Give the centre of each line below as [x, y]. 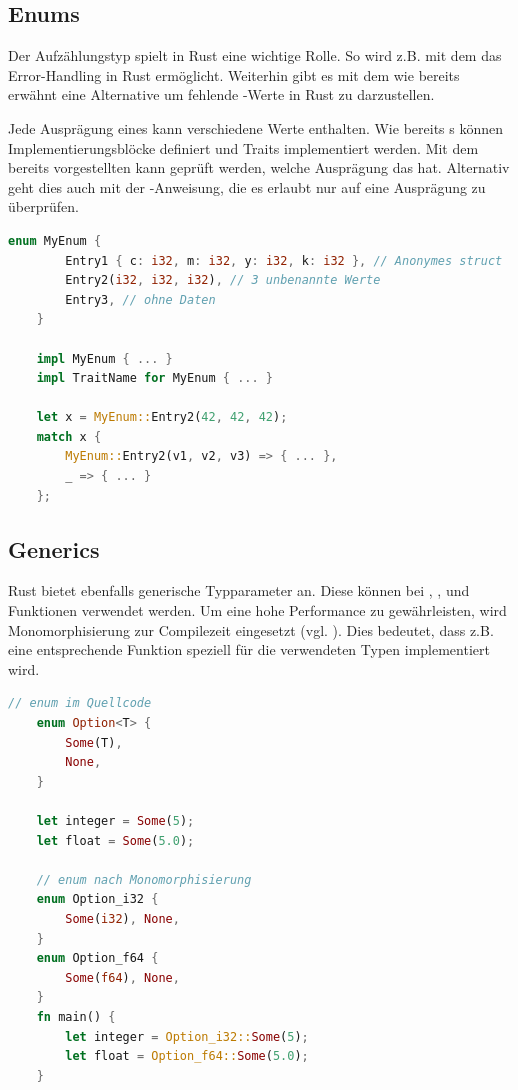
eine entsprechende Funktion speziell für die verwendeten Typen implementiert [249, 649]
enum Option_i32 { [97, 899]
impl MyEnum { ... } [104, 358]
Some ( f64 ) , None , [122, 977]
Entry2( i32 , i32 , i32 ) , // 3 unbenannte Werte [223, 280]
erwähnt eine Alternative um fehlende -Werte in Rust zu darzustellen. [221, 94]
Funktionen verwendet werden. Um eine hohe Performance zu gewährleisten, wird [257, 610]
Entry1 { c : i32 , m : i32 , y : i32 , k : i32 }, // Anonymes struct [284, 260]
